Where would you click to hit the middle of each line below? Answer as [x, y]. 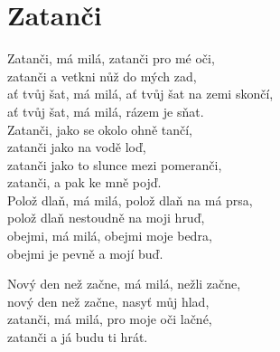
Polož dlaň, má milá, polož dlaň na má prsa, [130, 200]
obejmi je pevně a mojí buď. [85, 253]
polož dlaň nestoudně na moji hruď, [106, 218]
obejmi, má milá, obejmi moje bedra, [110, 236]
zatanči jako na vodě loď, [77, 147]
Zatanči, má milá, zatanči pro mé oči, [111, 58]
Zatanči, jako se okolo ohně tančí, [100, 129]
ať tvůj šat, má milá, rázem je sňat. [106, 111]
